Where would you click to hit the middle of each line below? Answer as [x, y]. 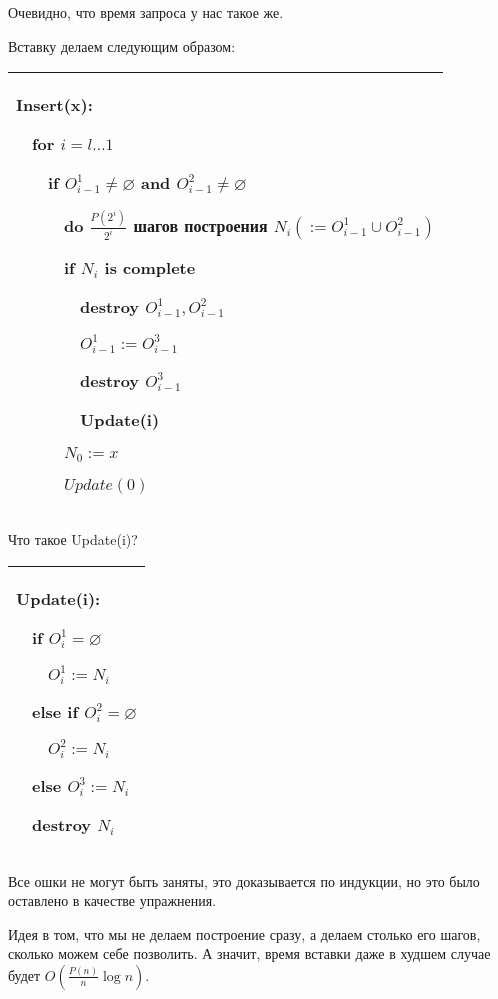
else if [55, 711]
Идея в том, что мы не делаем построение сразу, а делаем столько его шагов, [244, 933]
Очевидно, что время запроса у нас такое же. [146, 12]
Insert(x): [54, 105]
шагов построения [200, 226]
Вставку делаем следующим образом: [122, 45]
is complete [150, 268]
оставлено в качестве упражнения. [112, 900]
